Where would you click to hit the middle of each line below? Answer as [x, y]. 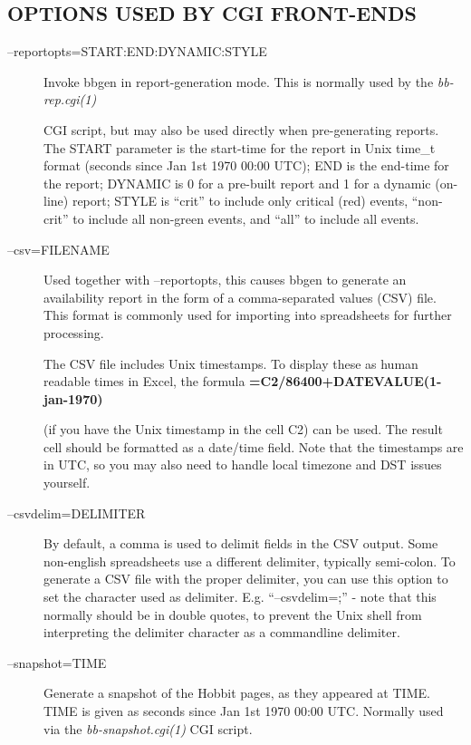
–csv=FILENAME [58, 249]
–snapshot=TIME [57, 662]
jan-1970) [73, 398]
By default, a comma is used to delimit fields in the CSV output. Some [241, 543]
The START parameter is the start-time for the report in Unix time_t [240, 147]
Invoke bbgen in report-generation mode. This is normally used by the [239, 81]
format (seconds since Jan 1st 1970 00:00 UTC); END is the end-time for [246, 165]
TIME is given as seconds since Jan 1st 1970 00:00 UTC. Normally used [244, 711]
